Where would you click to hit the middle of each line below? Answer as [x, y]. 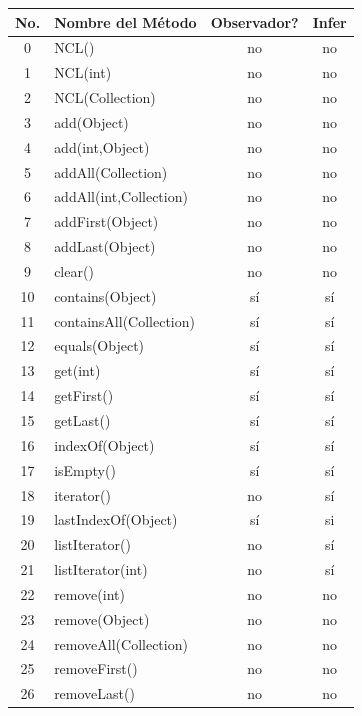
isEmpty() [85, 469]
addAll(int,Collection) [121, 196]
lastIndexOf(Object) [116, 519]
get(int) [77, 370]
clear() [74, 270]
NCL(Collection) [105, 97]
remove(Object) [102, 618]
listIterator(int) [101, 569]
